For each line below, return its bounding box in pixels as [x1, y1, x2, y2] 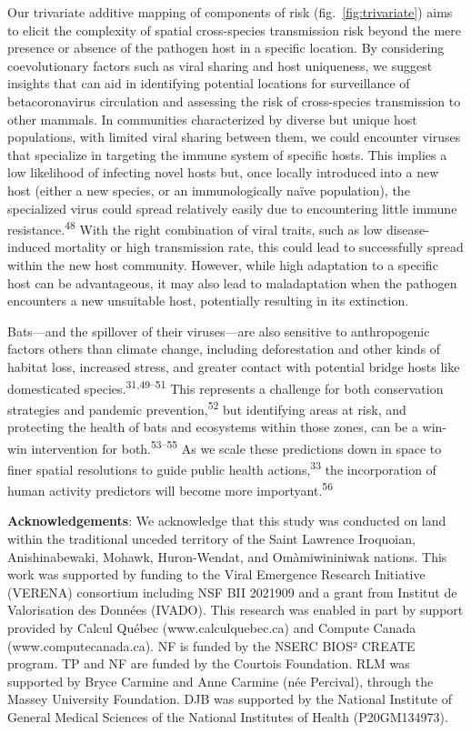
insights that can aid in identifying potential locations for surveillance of [7, 74, 410, 93]
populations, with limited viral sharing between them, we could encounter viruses [7, 127, 461, 146]
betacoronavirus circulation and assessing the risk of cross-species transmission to [7, 91, 461, 110]
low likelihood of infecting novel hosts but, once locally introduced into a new [7, 163, 439, 182]
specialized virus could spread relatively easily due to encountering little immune [7, 198, 457, 217]
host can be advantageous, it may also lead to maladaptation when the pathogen [7, 273, 457, 292]
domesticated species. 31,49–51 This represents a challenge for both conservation [7, 376, 444, 397]
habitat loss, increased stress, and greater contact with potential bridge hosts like [7, 356, 460, 376]
